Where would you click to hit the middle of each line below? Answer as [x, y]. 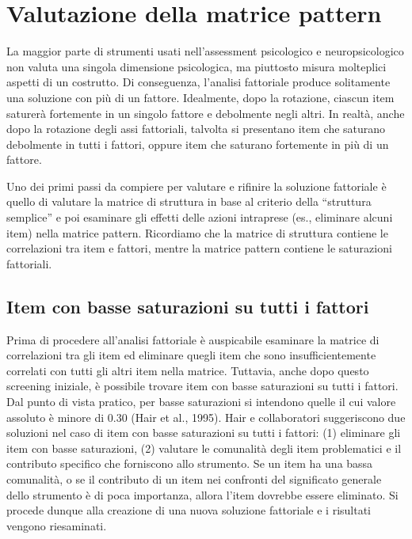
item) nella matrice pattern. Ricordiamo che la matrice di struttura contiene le [197, 232]
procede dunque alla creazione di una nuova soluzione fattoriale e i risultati [189, 510]
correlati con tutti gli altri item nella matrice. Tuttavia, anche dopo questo [188, 370]
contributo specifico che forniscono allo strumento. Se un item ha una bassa [190, 463]
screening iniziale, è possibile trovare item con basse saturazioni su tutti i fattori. [202, 386]
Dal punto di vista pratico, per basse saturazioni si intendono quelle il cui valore [201, 402]
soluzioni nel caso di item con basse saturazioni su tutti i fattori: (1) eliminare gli [204, 433]
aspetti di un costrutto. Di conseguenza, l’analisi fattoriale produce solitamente [198, 82]
